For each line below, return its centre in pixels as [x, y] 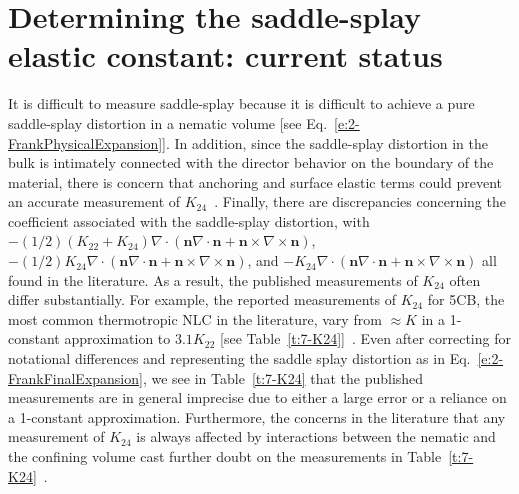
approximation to [117, 338]
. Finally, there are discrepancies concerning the [360, 201]
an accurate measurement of [94, 201]
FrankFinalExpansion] [75, 377]
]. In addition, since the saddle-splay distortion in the [325, 142]
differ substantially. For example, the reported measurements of [202, 299]
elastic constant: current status [225, 55]
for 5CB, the [466, 299]
